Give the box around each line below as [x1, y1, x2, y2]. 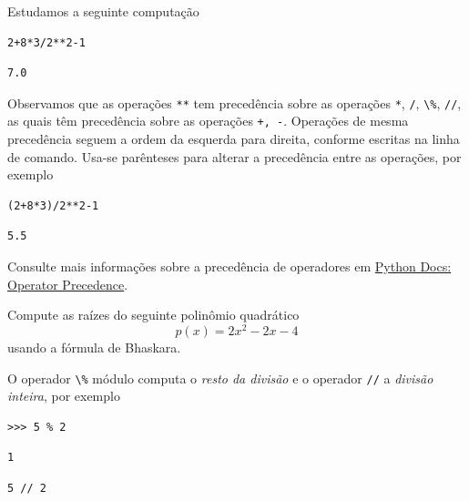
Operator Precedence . [7, 274, 128, 293]
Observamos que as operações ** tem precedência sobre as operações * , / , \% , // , [7, 93, 462, 112]
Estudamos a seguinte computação [7, 2, 199, 20]
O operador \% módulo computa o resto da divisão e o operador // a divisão [7, 368, 433, 387]
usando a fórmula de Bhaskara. [7, 337, 181, 356]
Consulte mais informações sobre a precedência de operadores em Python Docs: [7, 257, 452, 276]
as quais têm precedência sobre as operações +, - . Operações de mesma [7, 111, 409, 130]
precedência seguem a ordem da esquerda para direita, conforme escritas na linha [7, 129, 460, 148]
